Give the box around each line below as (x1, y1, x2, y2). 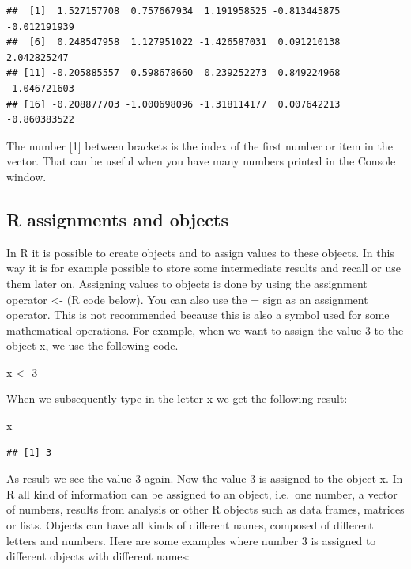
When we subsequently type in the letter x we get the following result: (6, 390, 348, 407)
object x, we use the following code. (6, 337, 179, 354)
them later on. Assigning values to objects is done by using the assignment (6, 275, 368, 291)
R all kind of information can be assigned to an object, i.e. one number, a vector (6, 485, 398, 502)
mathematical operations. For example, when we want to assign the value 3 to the (6, 321, 404, 338)
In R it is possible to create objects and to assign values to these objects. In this (6, 244, 394, 260)
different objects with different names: (6, 548, 190, 564)
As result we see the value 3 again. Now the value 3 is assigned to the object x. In (6, 470, 403, 487)
